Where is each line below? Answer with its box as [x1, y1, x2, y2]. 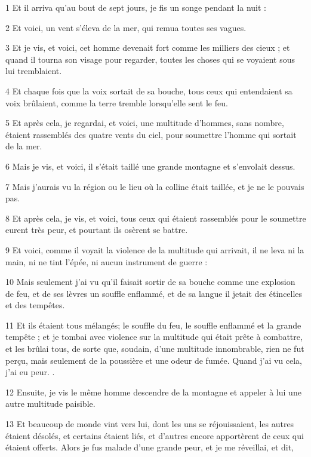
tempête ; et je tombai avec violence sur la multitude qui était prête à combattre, [5, 330, 303, 343]
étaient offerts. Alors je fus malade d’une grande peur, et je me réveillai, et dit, [5, 441, 294, 453]
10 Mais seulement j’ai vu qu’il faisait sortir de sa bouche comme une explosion [5, 275, 295, 288]
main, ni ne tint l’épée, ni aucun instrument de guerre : [5, 255, 208, 268]
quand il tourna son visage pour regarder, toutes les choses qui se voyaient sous [5, 53, 295, 65]
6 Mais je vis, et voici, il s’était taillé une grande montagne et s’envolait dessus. [5, 160, 295, 172]
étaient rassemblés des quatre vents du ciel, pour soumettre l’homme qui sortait [5, 128, 297, 140]
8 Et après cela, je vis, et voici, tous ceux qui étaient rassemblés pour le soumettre [5, 211, 306, 224]
